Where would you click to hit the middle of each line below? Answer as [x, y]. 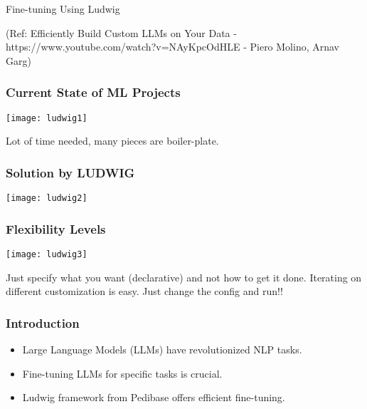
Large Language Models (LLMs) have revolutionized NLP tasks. [162, 349]
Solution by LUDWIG [70, 172]
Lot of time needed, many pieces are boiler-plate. [112, 141]
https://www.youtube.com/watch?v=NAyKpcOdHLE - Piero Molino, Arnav [173, 47]
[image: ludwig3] [47, 254]
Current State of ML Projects [93, 92]
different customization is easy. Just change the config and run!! [144, 291]
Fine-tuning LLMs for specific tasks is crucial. [122, 373]
